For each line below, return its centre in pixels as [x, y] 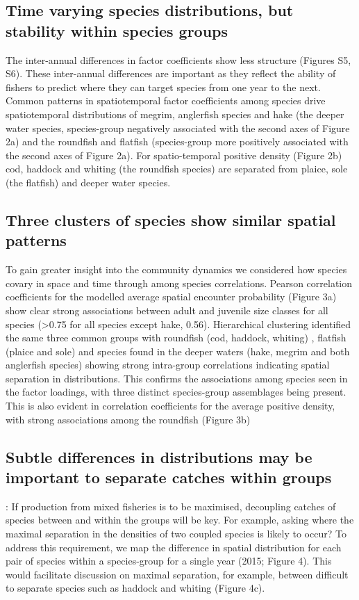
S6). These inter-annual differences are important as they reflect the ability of [171, 73]
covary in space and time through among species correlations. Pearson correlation [179, 283]
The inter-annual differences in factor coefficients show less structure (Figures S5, [178, 59]
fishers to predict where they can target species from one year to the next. [163, 87]
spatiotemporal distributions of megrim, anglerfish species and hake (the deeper [175, 114]
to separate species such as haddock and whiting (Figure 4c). [135, 588]
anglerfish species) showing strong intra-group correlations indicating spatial [168, 365]
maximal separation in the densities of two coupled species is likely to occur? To [176, 534]
